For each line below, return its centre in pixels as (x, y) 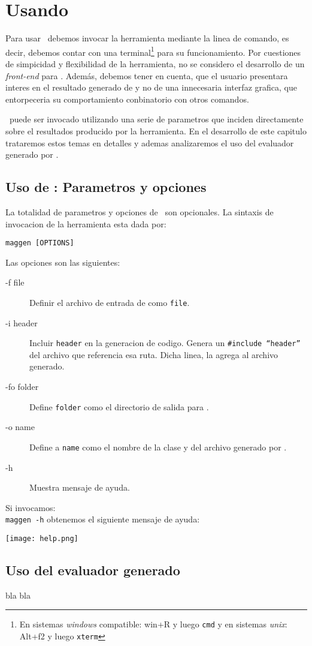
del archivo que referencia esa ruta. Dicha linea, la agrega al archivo (154, 354)
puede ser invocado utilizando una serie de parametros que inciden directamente (156, 119)
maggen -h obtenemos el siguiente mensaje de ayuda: (103, 519)
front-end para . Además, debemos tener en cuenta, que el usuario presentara (147, 75)
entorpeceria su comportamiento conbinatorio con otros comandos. (127, 99)
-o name (20, 427)
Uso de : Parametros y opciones (106, 187)
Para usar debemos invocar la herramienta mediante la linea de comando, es (147, 38)
